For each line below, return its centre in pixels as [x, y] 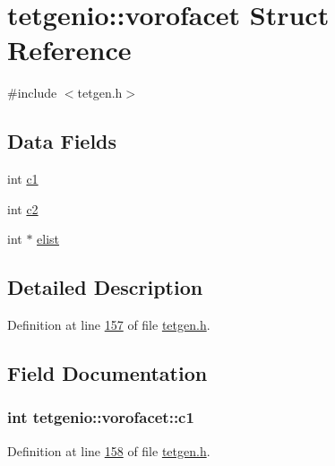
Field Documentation [107, 373]
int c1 [23, 179]
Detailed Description [105, 287]
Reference [69, 50]
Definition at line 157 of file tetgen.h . [109, 325]
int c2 [23, 208]
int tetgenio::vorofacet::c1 [101, 417]
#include [32, 93]
